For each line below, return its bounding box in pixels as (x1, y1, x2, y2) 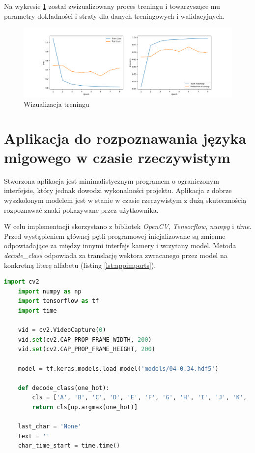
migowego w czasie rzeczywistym (4, 147, 230, 167)
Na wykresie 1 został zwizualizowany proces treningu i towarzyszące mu (4, 1, 220, 11)
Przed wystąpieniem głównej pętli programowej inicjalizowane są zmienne (4, 230, 226, 241)
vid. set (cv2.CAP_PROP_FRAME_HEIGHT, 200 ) (18, 346, 155, 353)
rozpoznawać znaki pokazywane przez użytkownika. (4, 204, 159, 215)
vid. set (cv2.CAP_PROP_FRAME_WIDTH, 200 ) (18, 336, 152, 343)
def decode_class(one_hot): (18, 384, 110, 391)
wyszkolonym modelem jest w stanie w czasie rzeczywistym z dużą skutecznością (4, 195, 247, 205)
